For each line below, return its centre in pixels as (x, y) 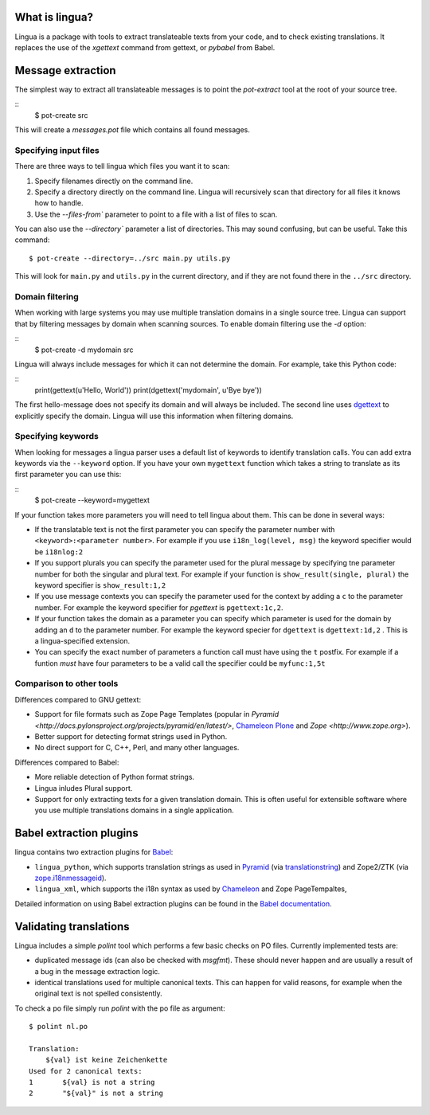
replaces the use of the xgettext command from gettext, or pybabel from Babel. (145, 47)
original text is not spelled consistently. (98, 994)
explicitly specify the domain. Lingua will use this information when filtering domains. (154, 416)
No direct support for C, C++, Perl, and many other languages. (137, 748)
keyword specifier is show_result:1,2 (100, 585)
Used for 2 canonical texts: (86, 1071)
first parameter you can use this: (68, 475)
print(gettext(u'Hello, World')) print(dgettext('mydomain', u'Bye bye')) (149, 389)
